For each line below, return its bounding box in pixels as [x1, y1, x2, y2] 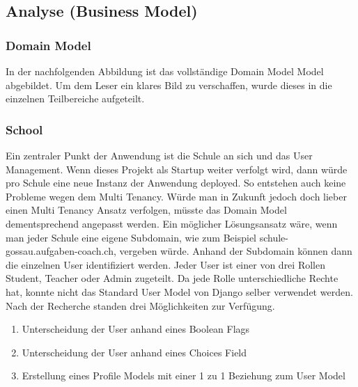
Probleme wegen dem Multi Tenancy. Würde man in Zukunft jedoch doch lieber [6, 189, 347, 203]
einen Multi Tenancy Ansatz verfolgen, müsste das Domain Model [6, 203, 287, 217]
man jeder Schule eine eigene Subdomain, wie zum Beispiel [6, 230, 257, 244]
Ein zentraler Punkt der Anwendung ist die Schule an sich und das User [6, 148, 313, 162]
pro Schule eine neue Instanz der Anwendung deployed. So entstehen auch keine [6, 175, 346, 190]
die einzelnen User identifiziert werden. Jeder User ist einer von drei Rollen [6, 257, 325, 271]
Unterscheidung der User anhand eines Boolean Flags [22, 322, 250, 336]
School [6, 120, 43, 138]
